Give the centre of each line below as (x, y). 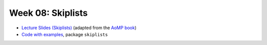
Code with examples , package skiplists (65, 34)
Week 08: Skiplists (48, 13)
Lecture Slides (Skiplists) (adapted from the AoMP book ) (79, 28)
